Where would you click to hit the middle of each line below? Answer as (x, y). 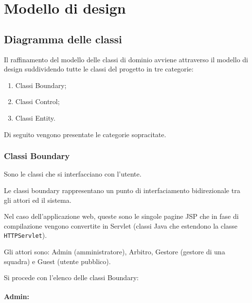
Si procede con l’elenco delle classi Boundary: (71, 277)
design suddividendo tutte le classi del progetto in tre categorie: (99, 69)
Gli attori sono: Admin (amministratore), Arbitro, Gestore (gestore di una (115, 251)
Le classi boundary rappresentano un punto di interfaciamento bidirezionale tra (122, 190)
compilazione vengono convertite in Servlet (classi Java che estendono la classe (121, 225)
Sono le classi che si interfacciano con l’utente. (73, 174)
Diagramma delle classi (63, 39)
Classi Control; (37, 101)
